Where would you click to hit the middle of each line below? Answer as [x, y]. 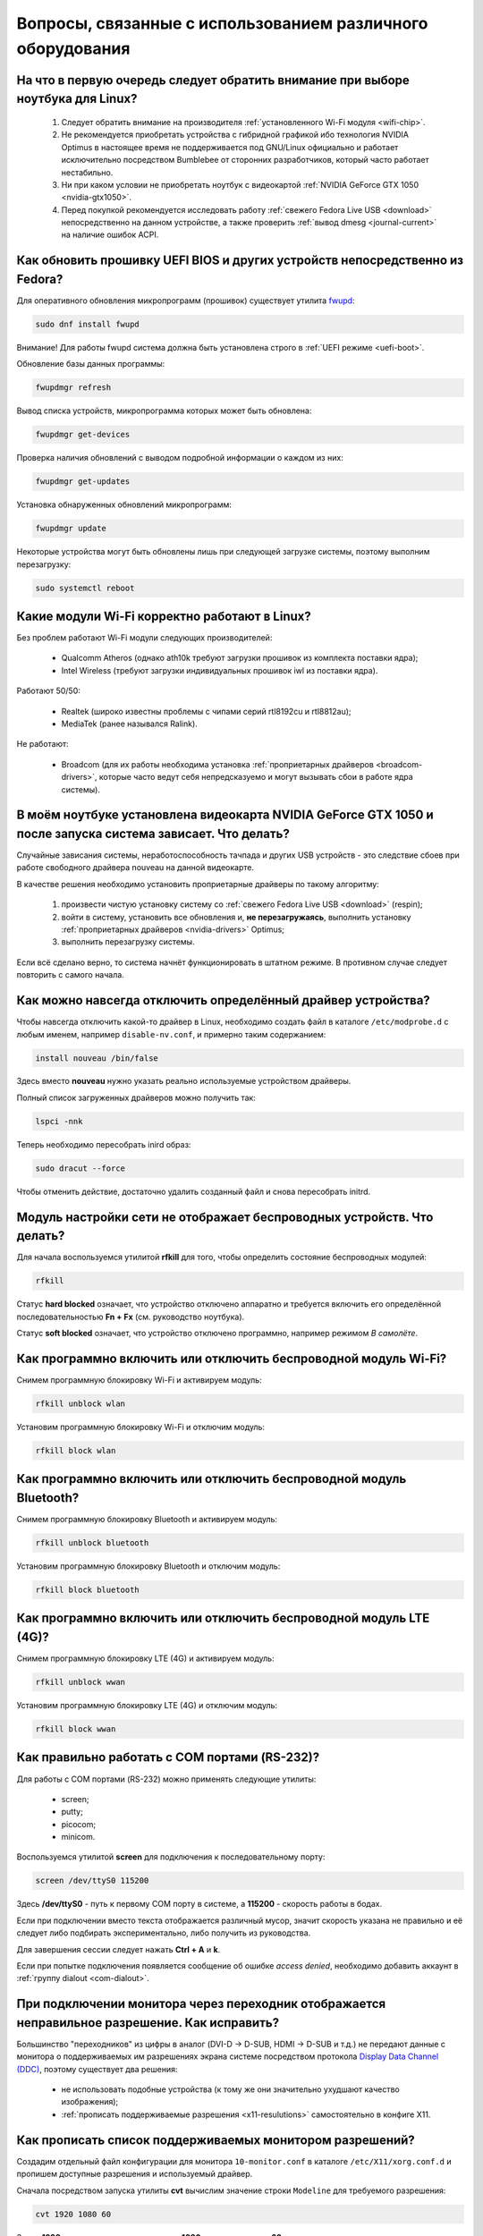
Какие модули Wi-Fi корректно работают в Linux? [164, 616]
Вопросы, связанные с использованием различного [222, 23]
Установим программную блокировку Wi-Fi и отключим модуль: [141, 1427]
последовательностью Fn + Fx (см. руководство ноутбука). [131, 1317]
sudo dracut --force [80, 1168]
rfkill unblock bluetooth [92, 1543]
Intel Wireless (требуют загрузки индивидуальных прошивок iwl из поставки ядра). [220, 670]
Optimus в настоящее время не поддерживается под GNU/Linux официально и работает [230, 147]
